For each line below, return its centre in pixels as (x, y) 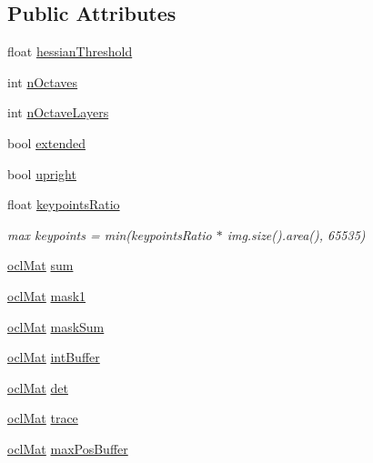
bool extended (46, 142)
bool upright (42, 173)
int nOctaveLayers (58, 112)
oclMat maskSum (56, 326)
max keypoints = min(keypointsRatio (110, 234)
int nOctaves (43, 81)
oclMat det (38, 387)
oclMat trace (43, 418)
